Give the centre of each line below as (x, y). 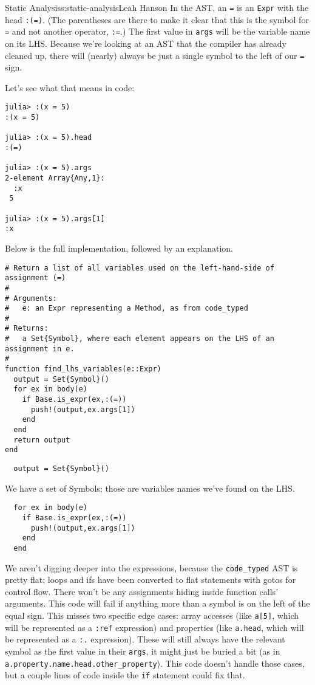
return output (42, 440)
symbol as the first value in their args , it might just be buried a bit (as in (143, 651)
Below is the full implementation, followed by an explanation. (119, 248)
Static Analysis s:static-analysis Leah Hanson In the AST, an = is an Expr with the (157, 7)
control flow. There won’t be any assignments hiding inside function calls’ (142, 591)
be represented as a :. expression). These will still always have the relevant (145, 639)
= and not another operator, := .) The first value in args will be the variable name (157, 31)
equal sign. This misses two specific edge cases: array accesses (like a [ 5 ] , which (152, 615)
